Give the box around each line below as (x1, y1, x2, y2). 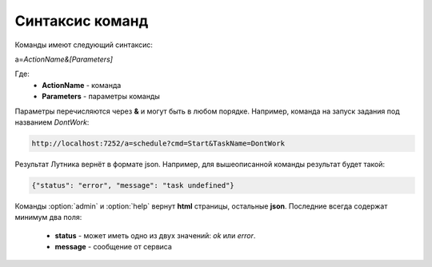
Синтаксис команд (14, 12, 149, 30)
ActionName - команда (42, 80, 122, 90)
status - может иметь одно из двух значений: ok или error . (54, 230, 256, 240)
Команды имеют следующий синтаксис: (14, 40, 154, 50)
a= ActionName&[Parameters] (14, 54, 114, 64)
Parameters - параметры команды (42, 92, 160, 102)
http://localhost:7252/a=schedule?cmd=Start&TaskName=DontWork (31, 138, 286, 148)
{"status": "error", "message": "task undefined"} (31, 181, 235, 189)
